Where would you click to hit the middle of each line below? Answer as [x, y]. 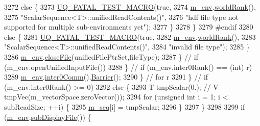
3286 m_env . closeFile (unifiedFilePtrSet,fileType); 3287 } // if [101, 56]
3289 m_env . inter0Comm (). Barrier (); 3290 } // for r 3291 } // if [106, 77]
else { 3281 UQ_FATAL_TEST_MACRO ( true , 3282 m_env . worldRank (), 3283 [130, 36]
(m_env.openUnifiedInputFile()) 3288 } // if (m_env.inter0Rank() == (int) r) [128, 67]
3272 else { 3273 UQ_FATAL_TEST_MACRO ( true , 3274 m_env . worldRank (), [130, 7]
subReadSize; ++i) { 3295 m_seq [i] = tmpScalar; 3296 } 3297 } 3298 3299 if [125, 106]
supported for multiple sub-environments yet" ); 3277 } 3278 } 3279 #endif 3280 [129, 27]
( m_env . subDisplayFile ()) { [48, 117]
